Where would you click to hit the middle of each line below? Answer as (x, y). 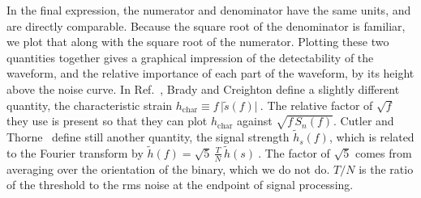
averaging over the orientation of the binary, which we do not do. (168, 169)
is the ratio (386, 169)
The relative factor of (320, 105)
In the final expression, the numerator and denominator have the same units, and (209, 10)
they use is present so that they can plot (107, 121)
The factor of (297, 152)
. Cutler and (363, 121)
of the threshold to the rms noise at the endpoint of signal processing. (180, 185)
